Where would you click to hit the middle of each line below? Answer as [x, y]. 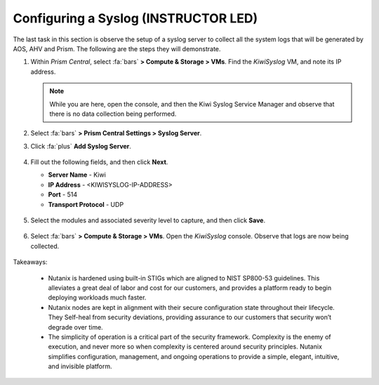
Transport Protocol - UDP [86, 204]
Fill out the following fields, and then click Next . [99, 162]
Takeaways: [30, 262]
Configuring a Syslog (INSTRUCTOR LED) [135, 18]
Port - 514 [63, 195]
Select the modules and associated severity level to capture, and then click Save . [148, 220]
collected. [45, 246]
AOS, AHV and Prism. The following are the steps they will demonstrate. [117, 48]
